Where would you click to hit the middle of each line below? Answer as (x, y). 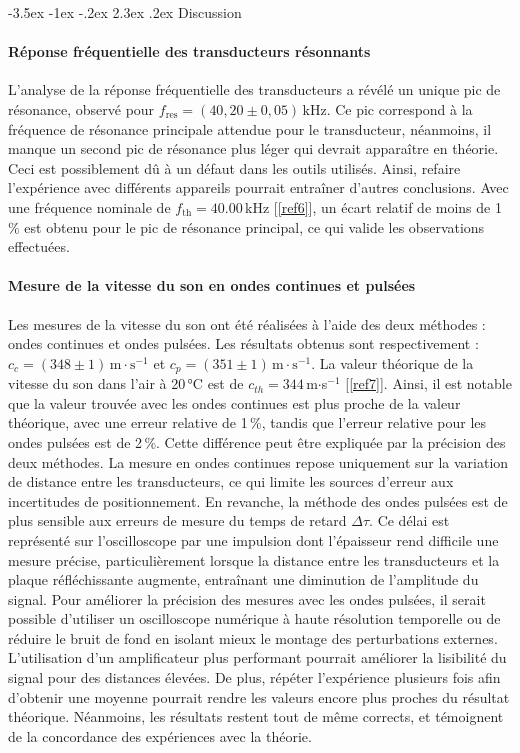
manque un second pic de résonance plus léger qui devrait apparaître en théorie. (253, 148)
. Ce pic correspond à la (399, 108)
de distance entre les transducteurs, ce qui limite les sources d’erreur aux (231, 481)
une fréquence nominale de (89, 206)
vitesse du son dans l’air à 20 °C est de (126, 383)
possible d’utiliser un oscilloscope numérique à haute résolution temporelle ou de (254, 618)
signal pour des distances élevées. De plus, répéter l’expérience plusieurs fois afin (254, 677)
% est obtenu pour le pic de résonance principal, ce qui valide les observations (246, 226)
